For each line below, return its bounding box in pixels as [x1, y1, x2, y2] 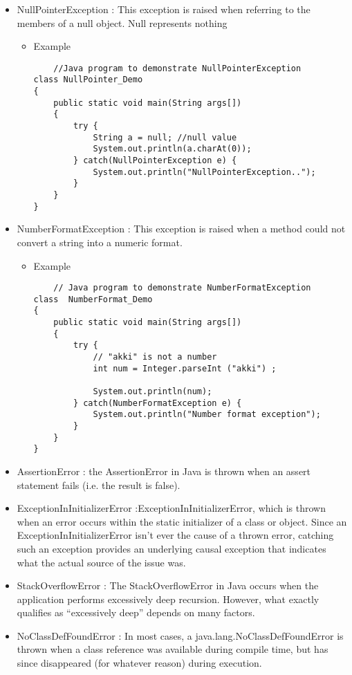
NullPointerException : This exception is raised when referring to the [17, 2, 311, 16]
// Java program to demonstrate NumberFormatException [53, 283, 311, 293]
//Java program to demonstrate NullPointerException [53, 63, 302, 73]
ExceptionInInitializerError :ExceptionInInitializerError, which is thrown [17, 501, 326, 515]
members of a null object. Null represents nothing [17, 15, 228, 30]
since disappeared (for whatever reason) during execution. [17, 656, 262, 670]
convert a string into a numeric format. [17, 234, 183, 249]
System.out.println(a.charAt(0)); [93, 144, 252, 154]
